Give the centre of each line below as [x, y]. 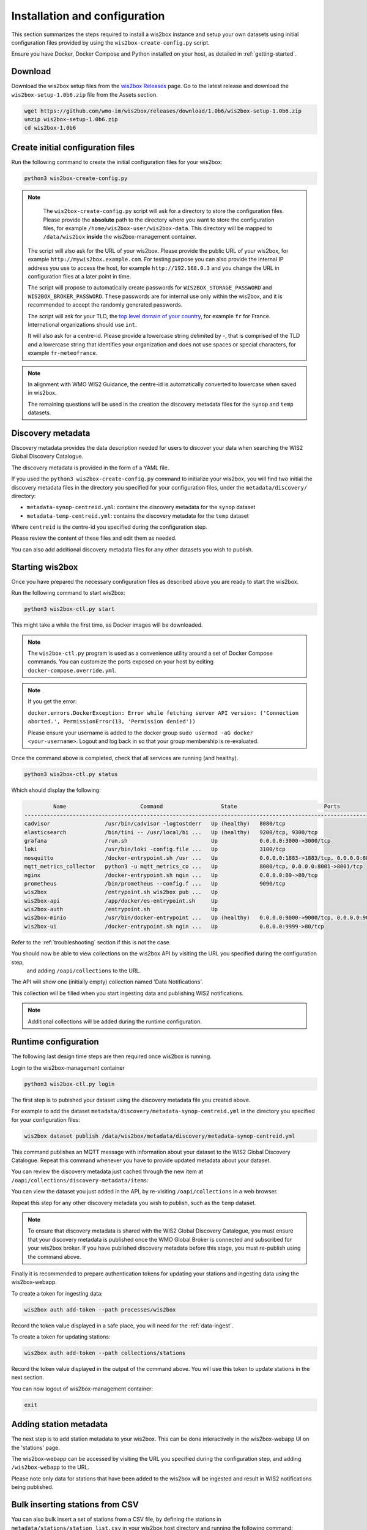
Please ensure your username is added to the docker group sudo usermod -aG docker [141, 733]
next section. [28, 1378]
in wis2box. [42, 393]
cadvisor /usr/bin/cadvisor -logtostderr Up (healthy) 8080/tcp [155, 824]
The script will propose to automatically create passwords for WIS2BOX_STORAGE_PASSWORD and [150, 288]
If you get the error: [52, 701]
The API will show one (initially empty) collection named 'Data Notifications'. [107, 982]
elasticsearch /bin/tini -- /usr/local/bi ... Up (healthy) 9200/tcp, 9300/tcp [171, 832]
